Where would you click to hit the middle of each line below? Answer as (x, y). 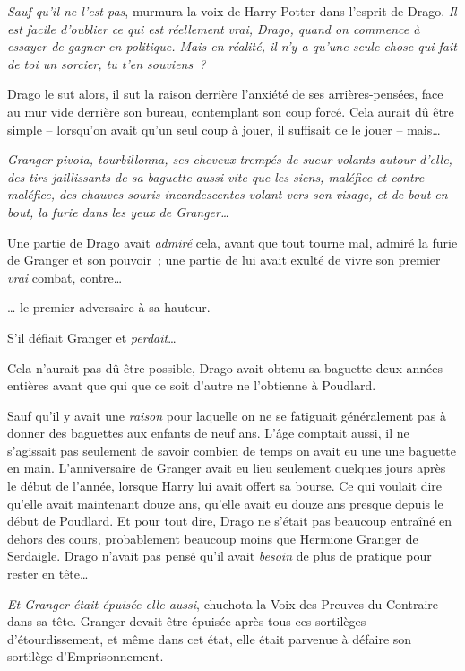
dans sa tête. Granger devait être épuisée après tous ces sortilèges (187, 621)
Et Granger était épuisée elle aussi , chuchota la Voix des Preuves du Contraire (223, 603)
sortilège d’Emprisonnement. (86, 656)
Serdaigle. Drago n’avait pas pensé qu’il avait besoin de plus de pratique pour (220, 556)
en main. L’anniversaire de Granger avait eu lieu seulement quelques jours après (227, 468)
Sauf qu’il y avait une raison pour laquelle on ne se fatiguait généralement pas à (227, 415)
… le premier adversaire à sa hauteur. (109, 307)
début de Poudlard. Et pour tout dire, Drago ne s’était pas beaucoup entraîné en (230, 521)
